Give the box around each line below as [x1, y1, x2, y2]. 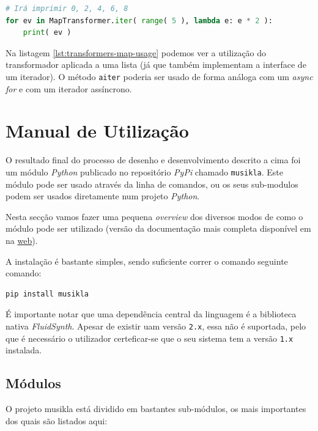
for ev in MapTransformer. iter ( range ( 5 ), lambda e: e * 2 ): [6, 16, 273, 25]
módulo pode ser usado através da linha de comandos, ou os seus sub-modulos [6, 177, 298, 190]
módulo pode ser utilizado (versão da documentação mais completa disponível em [6, 222, 311, 235]
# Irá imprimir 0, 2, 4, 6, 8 [6, 4, 128, 13]
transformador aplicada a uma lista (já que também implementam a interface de [6, 58, 306, 71]
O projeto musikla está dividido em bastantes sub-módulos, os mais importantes [6, 402, 306, 415]
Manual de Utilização [6, 118, 189, 143]
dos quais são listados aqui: [6, 414, 108, 427]
